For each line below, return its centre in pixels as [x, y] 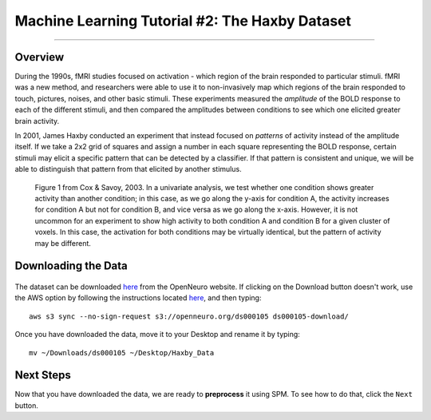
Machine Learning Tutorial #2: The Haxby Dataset [183, 21]
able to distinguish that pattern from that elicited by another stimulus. [129, 169]
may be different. [63, 243]
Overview [40, 57]
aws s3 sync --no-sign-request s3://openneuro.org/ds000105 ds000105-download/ [189, 316]
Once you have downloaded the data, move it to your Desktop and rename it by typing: [158, 335]
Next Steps [43, 375]
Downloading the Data [71, 266]
